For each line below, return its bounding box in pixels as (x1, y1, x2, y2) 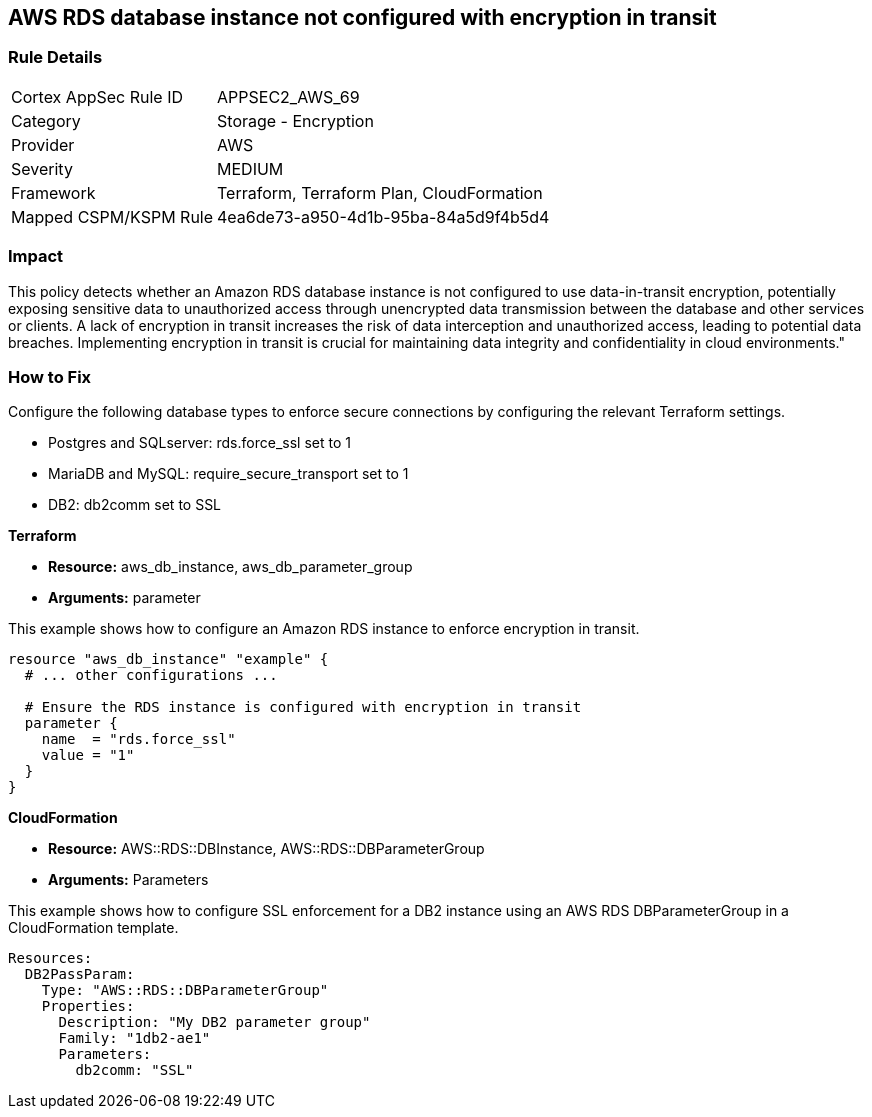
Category (11, 110, 81, 131)
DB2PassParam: (24, 966, 135, 983)
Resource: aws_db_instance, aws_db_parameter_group (48, 558, 413, 576)
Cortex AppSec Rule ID (11, 86, 184, 107)
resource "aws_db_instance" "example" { (8, 651, 329, 668)
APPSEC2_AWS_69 (217, 86, 360, 107)
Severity (11, 158, 73, 179)
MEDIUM (217, 158, 284, 179)
